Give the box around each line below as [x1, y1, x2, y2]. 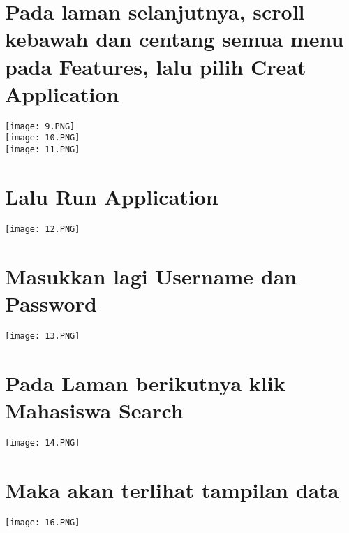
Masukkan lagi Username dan [5, 261, 297, 290]
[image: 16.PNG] [5, 517, 80, 527]
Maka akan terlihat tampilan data [5, 475, 339, 504]
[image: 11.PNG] [5, 145, 80, 154]
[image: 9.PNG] [5, 121, 75, 131]
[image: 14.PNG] [5, 437, 80, 448]
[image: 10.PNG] [5, 133, 80, 143]
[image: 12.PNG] [5, 224, 80, 234]
